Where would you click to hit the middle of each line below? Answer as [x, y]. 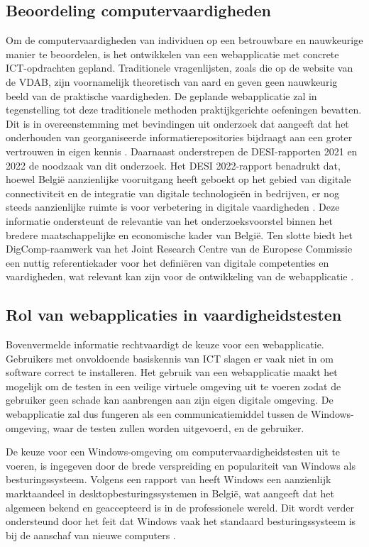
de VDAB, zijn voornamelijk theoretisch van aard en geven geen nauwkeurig [172, 81]
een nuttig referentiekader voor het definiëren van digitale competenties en [167, 262]
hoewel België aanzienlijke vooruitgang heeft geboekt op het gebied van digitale [178, 179]
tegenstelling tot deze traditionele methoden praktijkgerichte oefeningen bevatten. [184, 110]
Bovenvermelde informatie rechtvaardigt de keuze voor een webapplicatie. [165, 344]
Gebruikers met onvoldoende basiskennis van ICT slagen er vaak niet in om [170, 358]
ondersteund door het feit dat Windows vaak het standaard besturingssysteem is [181, 521]
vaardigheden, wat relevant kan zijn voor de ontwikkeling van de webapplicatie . [180, 276]
